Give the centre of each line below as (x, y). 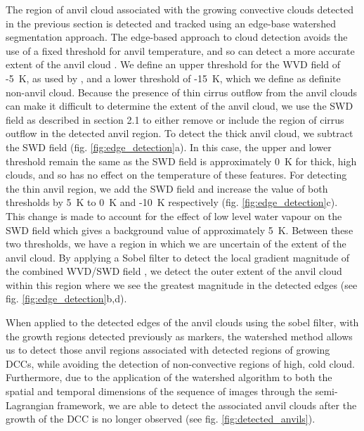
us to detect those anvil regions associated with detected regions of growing (168, 350)
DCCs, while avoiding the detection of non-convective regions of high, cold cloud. (180, 363)
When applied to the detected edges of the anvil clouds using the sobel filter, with (182, 322)
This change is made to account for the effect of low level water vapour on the (174, 215)
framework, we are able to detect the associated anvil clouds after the (207, 405)
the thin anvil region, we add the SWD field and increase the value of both (167, 188)
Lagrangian (30, 405)
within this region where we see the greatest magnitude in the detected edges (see (182, 284)
